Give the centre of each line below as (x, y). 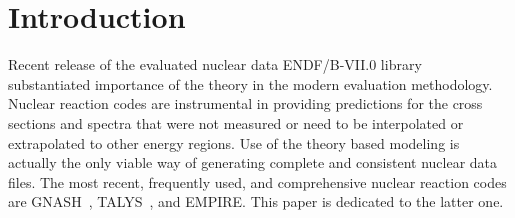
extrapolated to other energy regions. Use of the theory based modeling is (234, 142)
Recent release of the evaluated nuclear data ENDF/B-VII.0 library (215, 64)
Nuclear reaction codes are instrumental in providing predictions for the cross (245, 103)
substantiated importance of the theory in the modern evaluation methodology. (250, 83)
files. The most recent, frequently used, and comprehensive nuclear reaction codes (257, 181)
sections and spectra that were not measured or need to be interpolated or (236, 122)
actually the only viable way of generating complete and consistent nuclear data (253, 162)
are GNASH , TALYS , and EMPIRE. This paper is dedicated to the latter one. (256, 201)
